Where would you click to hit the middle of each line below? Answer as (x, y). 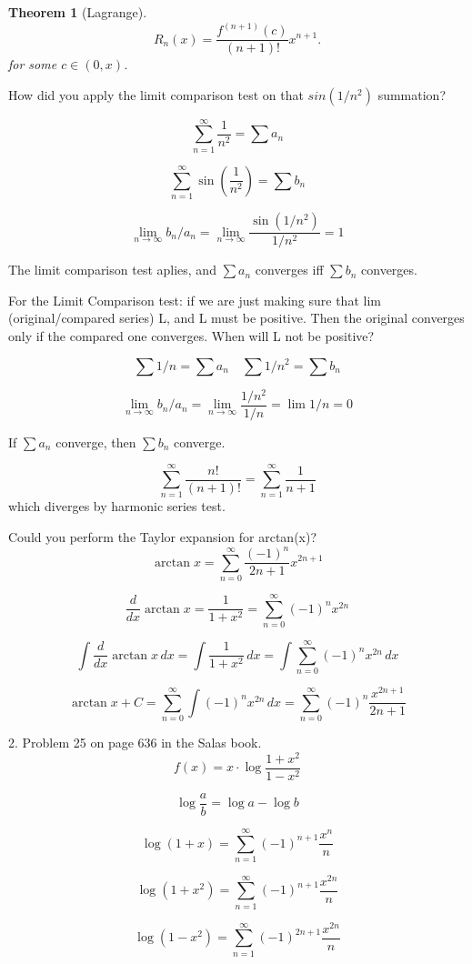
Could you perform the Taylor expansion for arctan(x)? (163, 537)
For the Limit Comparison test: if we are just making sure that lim (195, 300)
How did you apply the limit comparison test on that (156, 94)
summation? (412, 94)
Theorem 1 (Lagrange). (78, 12)
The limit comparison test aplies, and (112, 270)
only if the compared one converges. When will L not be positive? (191, 335)
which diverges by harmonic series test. (117, 506)
